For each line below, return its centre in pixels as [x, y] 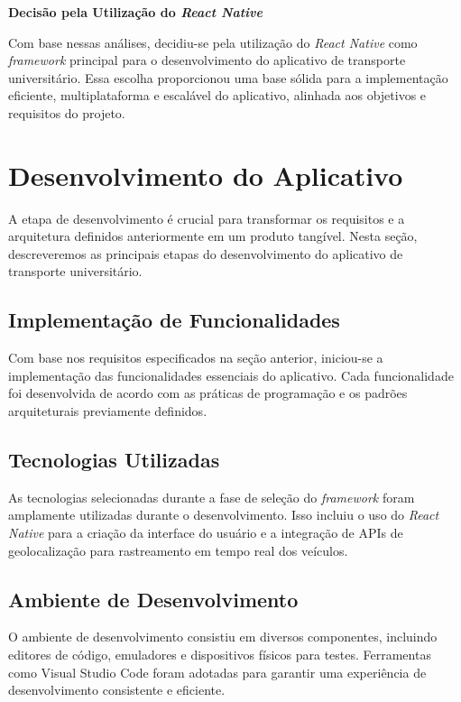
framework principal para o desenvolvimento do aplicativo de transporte [207, 60]
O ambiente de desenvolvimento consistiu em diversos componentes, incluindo [223, 637]
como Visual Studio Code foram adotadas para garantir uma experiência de [217, 672]
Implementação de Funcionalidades [174, 320]
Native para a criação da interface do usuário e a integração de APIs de [206, 533]
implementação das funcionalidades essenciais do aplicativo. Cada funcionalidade [231, 375]
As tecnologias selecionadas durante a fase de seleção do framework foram [212, 497]
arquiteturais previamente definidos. [108, 411]
